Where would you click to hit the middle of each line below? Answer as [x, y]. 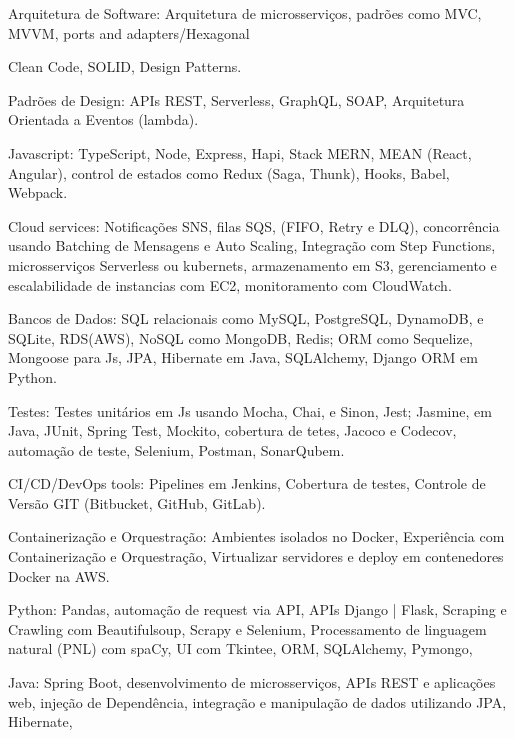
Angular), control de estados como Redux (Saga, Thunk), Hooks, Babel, [229, 172]
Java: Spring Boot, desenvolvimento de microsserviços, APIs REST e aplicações [252, 682]
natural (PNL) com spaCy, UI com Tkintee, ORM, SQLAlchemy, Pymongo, [240, 648]
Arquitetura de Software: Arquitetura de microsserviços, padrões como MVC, [245, 13]
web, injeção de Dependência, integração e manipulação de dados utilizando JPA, [257, 701]
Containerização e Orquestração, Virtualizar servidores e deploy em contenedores [256, 556]
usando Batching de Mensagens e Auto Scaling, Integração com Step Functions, [252, 245]
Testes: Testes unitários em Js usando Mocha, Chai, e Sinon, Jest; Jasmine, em [250, 410]
